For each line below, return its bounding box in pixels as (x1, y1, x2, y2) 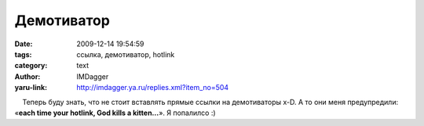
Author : (14, 71, 41, 81)
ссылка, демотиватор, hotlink (76, 49, 175, 59)
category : (14, 61, 48, 70)
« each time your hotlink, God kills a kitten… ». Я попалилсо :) (14, 108, 216, 117)
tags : (14, 49, 32, 59)
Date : (14, 39, 33, 49)
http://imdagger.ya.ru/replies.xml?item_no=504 (76, 83, 229, 92)
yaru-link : (14, 83, 47, 92)
